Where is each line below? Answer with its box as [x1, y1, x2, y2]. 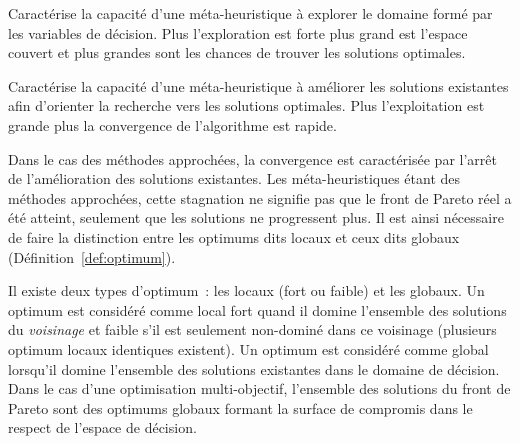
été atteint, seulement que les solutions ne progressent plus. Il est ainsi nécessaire [8, 207, 504, 228]
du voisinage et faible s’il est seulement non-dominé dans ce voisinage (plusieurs [8, 319, 497, 340]
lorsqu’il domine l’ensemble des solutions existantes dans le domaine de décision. [8, 358, 500, 379]
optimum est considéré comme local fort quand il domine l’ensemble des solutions [8, 299, 507, 320]
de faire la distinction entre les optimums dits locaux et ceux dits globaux [8, 226, 460, 247]
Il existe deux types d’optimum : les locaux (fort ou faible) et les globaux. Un [8, 280, 485, 301]
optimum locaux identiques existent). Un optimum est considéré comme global [8, 338, 489, 359]
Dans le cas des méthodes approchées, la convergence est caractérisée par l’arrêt [8, 148, 497, 169]
